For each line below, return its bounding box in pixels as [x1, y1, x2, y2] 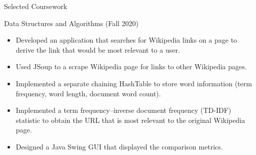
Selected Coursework [4, 1, 67, 11]
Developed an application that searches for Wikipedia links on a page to [15, 35, 237, 45]
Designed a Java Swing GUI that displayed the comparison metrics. [15, 141, 223, 151]
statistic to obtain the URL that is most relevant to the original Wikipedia [15, 114, 245, 125]
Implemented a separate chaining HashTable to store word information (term [15, 78, 252, 88]
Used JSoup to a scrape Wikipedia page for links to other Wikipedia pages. [15, 61, 247, 72]
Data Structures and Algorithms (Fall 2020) [4, 18, 139, 28]
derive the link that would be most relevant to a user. [15, 44, 180, 55]
